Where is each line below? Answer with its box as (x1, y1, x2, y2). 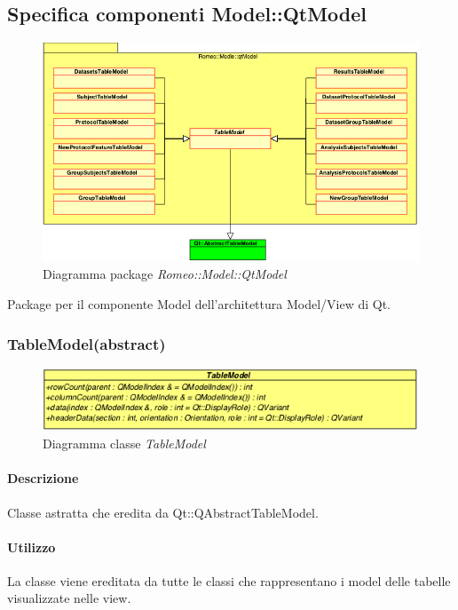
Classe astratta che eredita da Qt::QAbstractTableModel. (7, 503, 319, 521)
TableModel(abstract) (7, 332, 166, 354)
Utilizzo (7, 537, 56, 556)
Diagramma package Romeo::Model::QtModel (43, 265, 287, 283)
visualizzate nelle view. (7, 589, 131, 607)
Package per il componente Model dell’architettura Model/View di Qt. (7, 295, 391, 313)
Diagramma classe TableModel (43, 434, 206, 453)
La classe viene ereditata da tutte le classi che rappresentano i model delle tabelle (7, 571, 451, 590)
